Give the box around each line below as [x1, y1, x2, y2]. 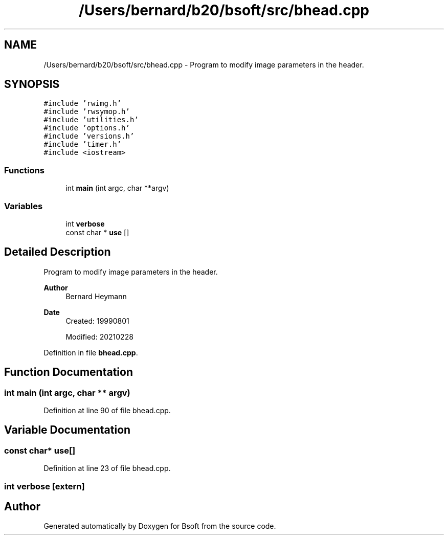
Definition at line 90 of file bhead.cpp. [43, 406, 171, 415]
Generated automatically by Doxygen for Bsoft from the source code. [43, 522, 276, 531]
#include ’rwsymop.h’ [43, 107, 130, 116]
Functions [4, 165, 44, 175]
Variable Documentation [4, 423, 131, 437]
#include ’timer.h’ [43, 140, 122, 149]
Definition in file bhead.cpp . [43, 348, 138, 357]
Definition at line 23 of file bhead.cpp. [43, 464, 171, 473]
